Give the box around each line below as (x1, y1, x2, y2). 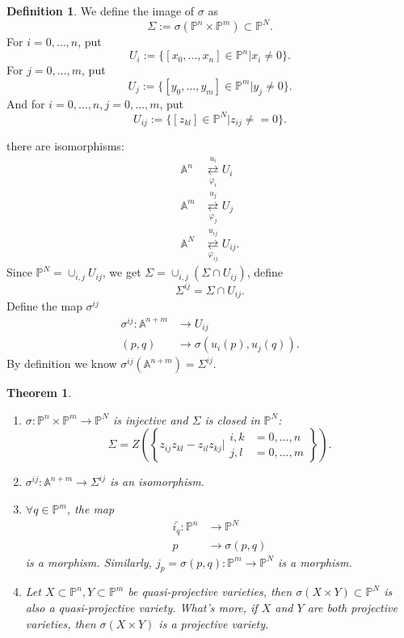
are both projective (307, 599, 398, 616)
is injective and (112, 411, 188, 428)
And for (6, 95, 45, 112)
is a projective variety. (158, 615, 269, 632)
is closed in (204, 411, 260, 428)
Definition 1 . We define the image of (6, 2, 195, 19)
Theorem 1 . (6, 384, 72, 401)
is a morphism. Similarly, (25, 553, 152, 570)
